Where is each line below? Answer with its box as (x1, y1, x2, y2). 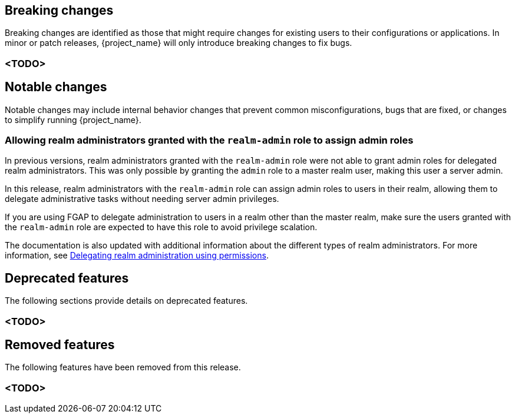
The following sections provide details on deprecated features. (5, 296, 248, 306)
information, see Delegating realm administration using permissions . (5, 250, 269, 261)
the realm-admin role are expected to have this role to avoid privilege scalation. (5, 222, 318, 233)
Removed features (5, 337, 115, 353)
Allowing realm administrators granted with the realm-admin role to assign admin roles (5, 134, 414, 147)
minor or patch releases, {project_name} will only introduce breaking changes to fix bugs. (5, 38, 352, 48)
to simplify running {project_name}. (5, 114, 141, 125)
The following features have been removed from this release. (5, 362, 241, 373)
